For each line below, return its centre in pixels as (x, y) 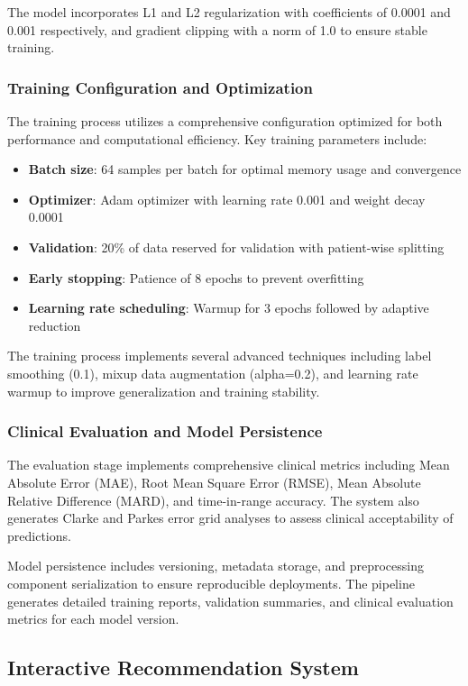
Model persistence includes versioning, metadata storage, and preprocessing (216, 566)
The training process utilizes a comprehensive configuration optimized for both (225, 121)
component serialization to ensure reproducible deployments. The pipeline (211, 583)
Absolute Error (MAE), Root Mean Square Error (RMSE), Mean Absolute (214, 482)
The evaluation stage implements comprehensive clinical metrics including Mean (229, 465)
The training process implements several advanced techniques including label (220, 356)
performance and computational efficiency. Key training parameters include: (217, 138)
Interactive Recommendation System (183, 668)
